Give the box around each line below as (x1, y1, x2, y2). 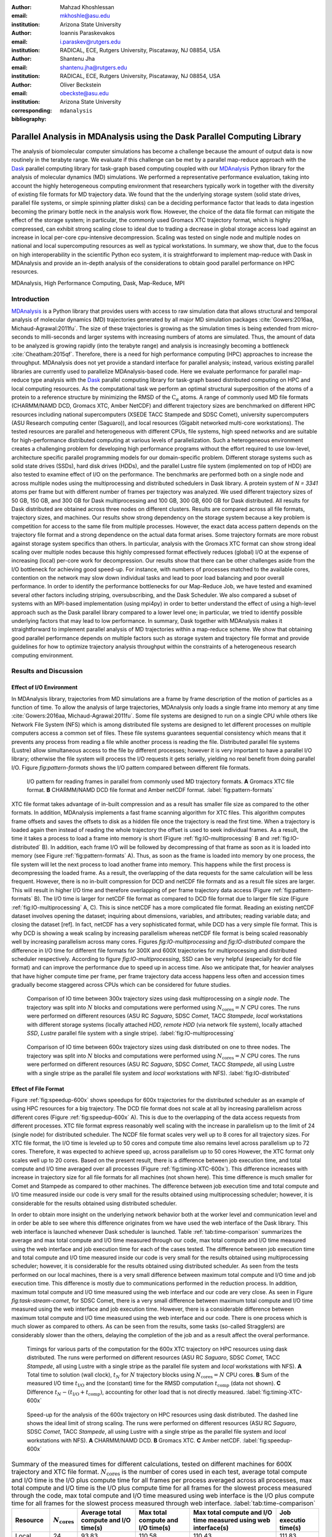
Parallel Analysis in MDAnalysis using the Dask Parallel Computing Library (11, 131, 301, 141)
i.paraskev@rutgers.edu (60, 38, 121, 45)
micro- (301, 325, 319, 332)
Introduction (11, 294, 49, 303)
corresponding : (11, 106, 52, 114)
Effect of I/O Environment (11, 684, 78, 691)
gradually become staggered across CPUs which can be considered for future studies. (11, 981, 231, 989)
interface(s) (193, 1523, 229, 1532)
